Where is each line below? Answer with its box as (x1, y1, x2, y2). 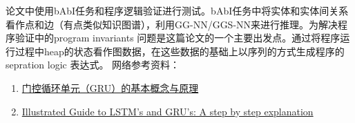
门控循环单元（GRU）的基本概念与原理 (21, 80, 199, 95)
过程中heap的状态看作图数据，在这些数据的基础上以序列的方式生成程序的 (15, 44, 345, 58)
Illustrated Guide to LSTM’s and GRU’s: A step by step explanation (21, 104, 314, 118)
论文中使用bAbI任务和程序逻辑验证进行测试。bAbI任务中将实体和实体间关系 (6, 3, 349, 17)
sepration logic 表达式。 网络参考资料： (6, 57, 180, 72)
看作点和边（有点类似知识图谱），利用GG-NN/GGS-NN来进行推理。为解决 (6, 17, 338, 31)
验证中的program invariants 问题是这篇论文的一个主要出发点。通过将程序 (15, 30, 340, 45)
